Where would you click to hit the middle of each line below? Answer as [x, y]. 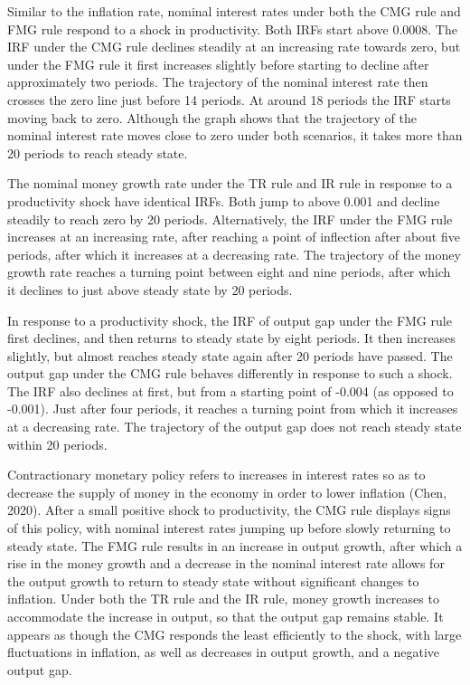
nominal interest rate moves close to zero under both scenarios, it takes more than [235, 135]
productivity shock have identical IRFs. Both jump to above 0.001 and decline [224, 200]
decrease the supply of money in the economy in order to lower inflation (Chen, [227, 492]
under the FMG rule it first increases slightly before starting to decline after [218, 64]
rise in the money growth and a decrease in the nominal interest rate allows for [226, 563]
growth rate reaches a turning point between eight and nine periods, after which [229, 272]
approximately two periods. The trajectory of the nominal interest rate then [218, 82]
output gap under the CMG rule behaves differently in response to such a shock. [230, 373]
